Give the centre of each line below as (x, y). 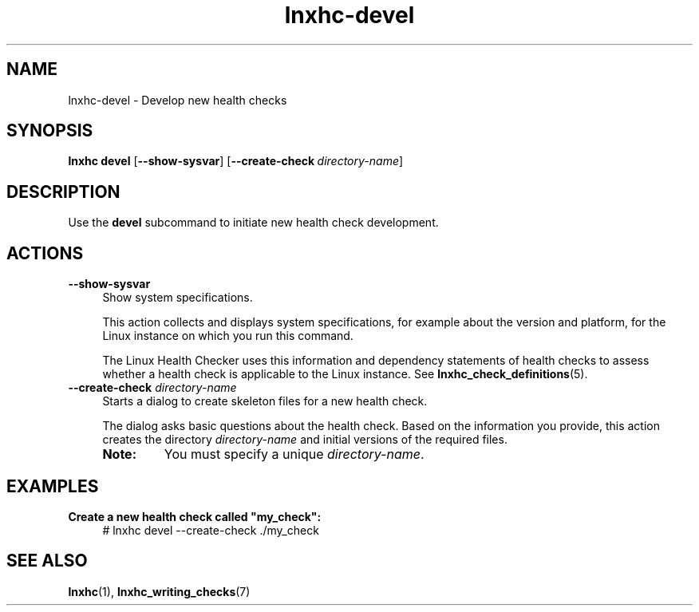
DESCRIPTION (63, 191)
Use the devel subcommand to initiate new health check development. (253, 223)
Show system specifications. (178, 298)
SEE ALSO (47, 561)
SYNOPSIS (50, 131)
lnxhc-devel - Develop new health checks (178, 100)
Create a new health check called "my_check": (195, 516)
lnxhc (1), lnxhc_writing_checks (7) (159, 591)
